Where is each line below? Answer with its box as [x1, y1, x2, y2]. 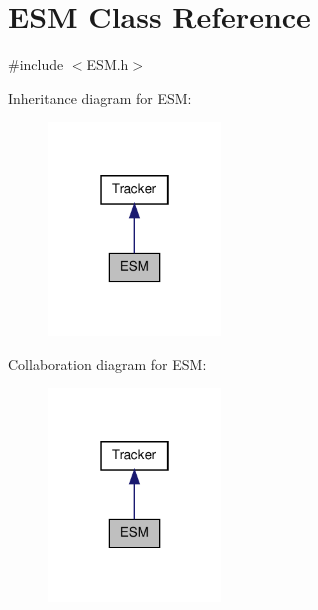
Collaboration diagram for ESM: [8, 353, 207, 374]
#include [8, 54, 64, 75]
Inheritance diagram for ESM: [8, 87, 192, 108]
